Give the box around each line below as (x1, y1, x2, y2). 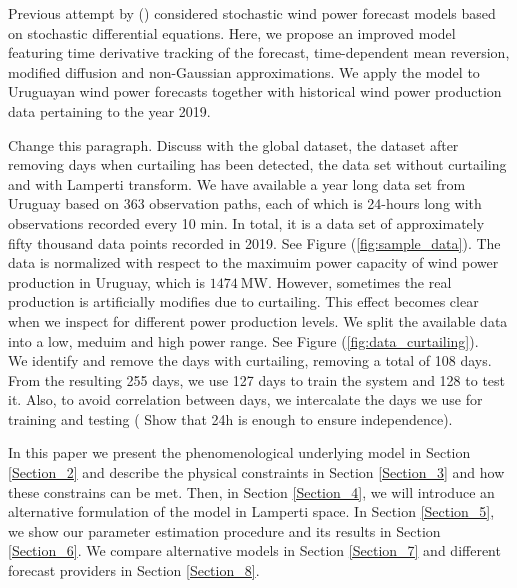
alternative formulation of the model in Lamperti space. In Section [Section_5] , (8, 501, 495, 522)
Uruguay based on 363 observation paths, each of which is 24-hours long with (8, 193, 482, 214)
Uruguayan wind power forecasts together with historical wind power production (8, 81, 502, 102)
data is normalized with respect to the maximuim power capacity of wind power (8, 252, 499, 273)
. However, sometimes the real (268, 271, 452, 292)
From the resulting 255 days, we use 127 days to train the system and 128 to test (8, 369, 506, 390)
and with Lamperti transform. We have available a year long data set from (8, 173, 466, 194)
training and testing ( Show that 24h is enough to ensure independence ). (8, 408, 453, 429)
